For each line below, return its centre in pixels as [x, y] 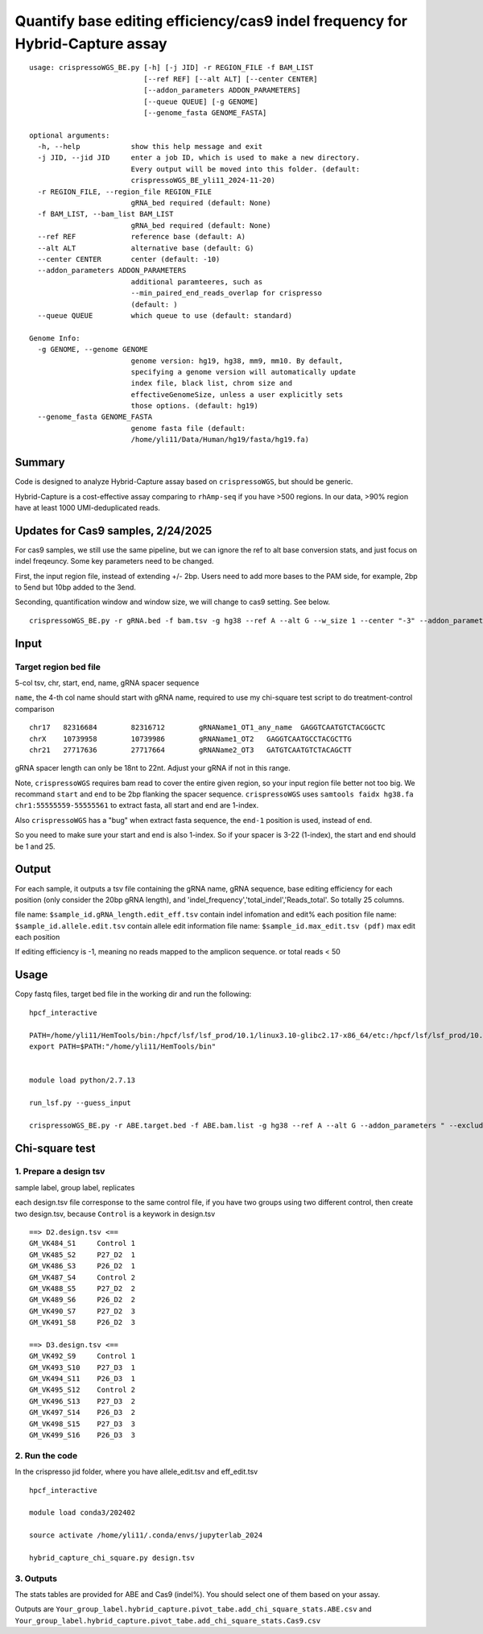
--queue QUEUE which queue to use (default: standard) [165, 315]
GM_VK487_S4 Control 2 [83, 1277]
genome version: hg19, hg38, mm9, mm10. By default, [237, 361]
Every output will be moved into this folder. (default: [246, 169]
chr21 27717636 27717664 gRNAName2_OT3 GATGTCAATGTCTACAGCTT [190, 750]
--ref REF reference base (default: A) [141, 237]
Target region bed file [58, 667]
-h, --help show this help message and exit [150, 147]
